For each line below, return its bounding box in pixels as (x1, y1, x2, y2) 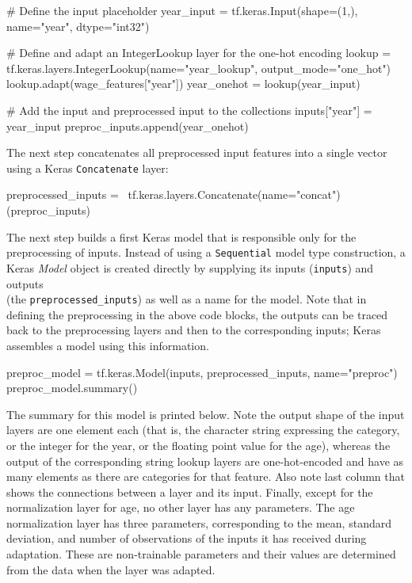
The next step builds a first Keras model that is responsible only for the (6, 228, 357, 245)
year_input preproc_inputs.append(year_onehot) (6, 117, 249, 134)
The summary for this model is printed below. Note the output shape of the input (6, 406, 405, 422)
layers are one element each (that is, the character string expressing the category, (6, 421, 400, 438)
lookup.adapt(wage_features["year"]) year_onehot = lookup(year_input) (6, 75, 360, 92)
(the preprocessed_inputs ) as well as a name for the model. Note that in (6, 291, 367, 307)
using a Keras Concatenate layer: (6, 159, 169, 176)
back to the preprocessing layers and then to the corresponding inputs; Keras (6, 322, 381, 338)
